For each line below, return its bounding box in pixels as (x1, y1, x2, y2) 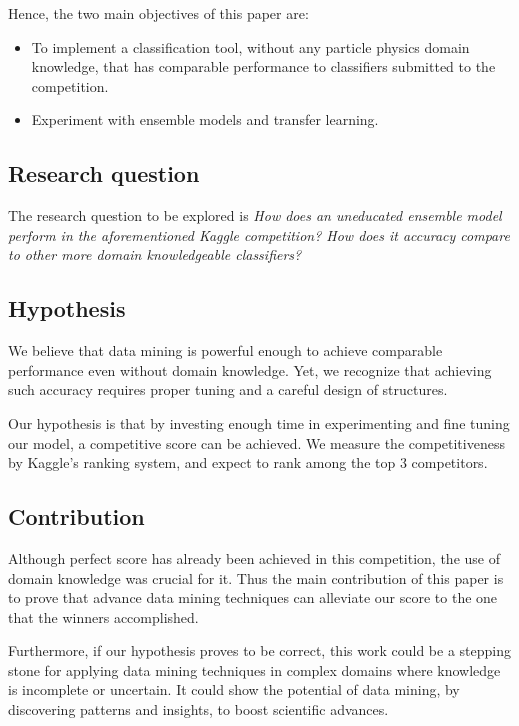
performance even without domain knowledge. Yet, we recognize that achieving (8, 359, 492, 380)
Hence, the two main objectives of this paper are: (8, 3, 309, 23)
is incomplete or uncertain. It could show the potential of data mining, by (8, 679, 460, 700)
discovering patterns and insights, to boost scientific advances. (8, 699, 389, 720)
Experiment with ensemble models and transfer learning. (31, 109, 379, 130)
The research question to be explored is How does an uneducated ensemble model (8, 205, 502, 226)
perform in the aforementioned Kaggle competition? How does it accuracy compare (8, 224, 510, 245)
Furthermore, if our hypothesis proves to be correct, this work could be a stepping (8, 640, 511, 661)
